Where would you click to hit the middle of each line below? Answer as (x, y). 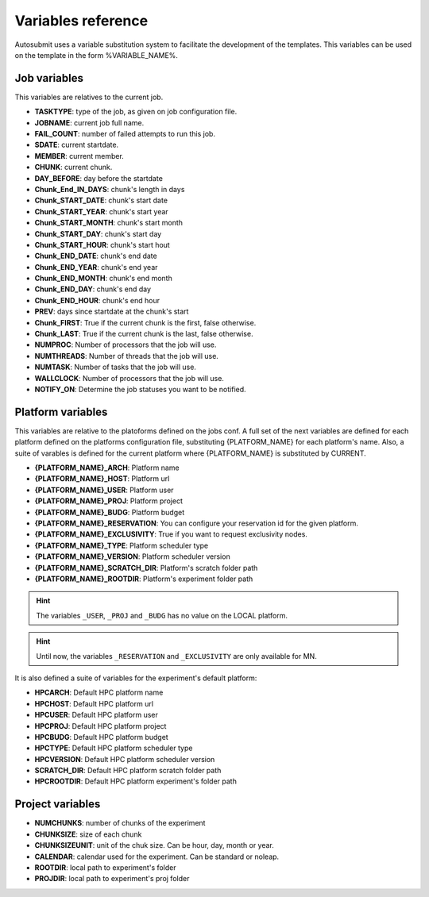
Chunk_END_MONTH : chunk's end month (103, 279)
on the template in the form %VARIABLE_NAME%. (97, 55)
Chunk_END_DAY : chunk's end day (93, 289)
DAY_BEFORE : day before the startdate (99, 178)
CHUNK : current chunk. (73, 167)
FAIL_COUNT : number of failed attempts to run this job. (125, 134)
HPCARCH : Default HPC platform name (99, 693)
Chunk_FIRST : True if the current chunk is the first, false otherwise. (145, 322)
